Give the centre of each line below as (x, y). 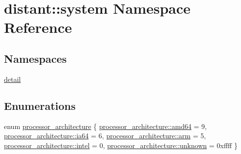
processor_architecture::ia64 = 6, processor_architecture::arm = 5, (105, 136)
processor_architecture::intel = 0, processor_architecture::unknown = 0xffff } (121, 145)
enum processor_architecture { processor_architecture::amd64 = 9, (106, 126)
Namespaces (35, 58)
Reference (38, 27)
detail (13, 79)
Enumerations (40, 105)
